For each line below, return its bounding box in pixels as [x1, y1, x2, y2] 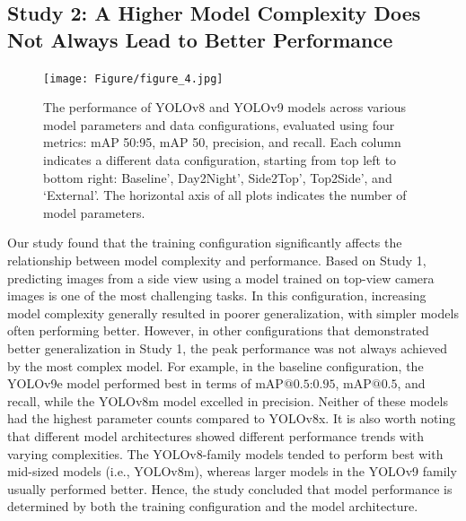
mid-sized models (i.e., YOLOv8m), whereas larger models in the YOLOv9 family [7, 462, 457, 481]
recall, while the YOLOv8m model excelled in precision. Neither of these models [7, 391, 448, 410]
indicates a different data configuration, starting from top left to [43, 151, 397, 169]
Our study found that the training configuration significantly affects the [7, 233, 402, 252]
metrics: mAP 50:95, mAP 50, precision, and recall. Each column [43, 133, 401, 152]
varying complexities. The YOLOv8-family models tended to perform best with [7, 444, 444, 463]
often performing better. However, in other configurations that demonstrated [7, 321, 429, 340]
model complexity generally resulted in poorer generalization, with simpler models [7, 303, 459, 322]
